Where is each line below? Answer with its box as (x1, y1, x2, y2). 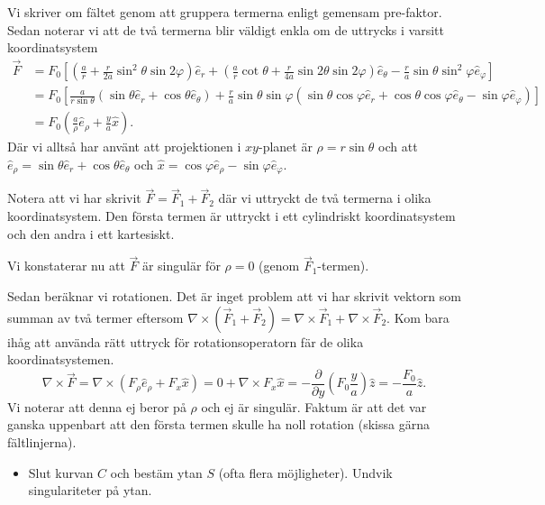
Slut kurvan (28, 463, 94, 482)
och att (378, 137, 418, 156)
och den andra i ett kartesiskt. (7, 224, 175, 243)
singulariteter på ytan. (28, 481, 152, 500)
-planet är (258, 137, 313, 156)
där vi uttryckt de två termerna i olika (218, 188, 431, 207)
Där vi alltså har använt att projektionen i (7, 137, 241, 156)
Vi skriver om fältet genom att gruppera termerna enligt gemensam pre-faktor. (7, 3, 442, 21)
